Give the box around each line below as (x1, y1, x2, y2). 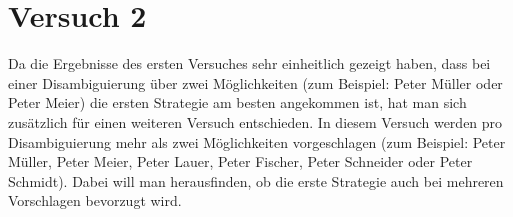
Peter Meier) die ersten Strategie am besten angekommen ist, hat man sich (8, 92, 467, 113)
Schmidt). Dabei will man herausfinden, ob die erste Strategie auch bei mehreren (8, 170, 504, 191)
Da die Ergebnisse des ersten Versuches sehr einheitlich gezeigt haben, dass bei (8, 53, 491, 74)
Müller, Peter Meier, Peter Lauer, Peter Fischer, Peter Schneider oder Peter (8, 151, 473, 172)
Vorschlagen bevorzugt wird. (8, 190, 182, 211)
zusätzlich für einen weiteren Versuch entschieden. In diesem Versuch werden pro (8, 111, 503, 132)
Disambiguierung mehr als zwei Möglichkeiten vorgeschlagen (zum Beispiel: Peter (8, 131, 506, 152)
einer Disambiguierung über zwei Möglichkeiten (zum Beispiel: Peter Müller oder (8, 72, 503, 93)
